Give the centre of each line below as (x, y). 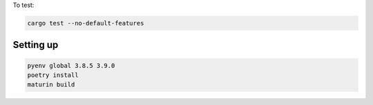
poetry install (53, 75)
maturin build (51, 85)
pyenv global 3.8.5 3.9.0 (71, 66)
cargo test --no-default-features (86, 23)
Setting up (36, 45)
